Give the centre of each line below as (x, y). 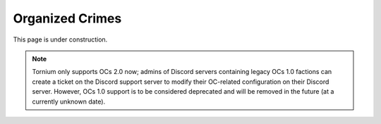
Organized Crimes (67, 18)
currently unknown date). (69, 101)
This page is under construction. (60, 39)
